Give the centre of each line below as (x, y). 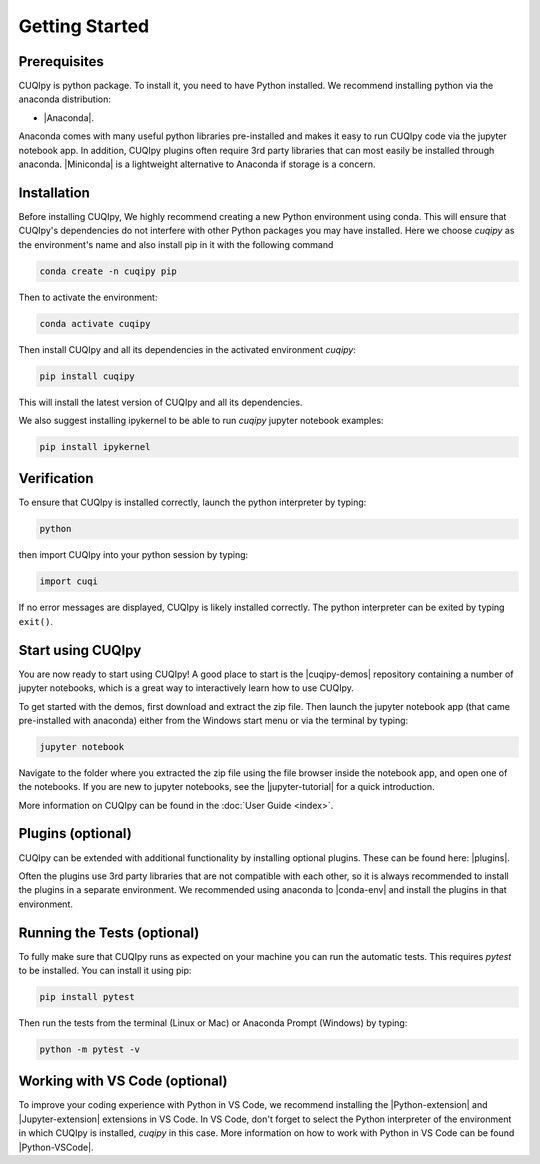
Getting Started (84, 26)
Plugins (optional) (75, 833)
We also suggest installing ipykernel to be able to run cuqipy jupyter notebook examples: (201, 420)
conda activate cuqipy (95, 323)
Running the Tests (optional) (109, 932)
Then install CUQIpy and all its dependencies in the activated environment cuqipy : (187, 349)
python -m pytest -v (89, 1049)
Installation (54, 192)
